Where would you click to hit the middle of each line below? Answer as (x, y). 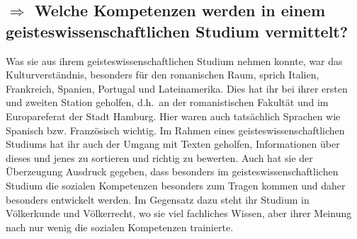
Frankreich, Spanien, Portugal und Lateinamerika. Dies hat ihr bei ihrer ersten (177, 88)
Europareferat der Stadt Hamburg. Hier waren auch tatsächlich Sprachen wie (173, 116)
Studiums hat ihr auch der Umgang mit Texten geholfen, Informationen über (173, 144)
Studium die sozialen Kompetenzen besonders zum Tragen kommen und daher (176, 185)
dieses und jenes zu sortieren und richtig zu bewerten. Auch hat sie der (159, 157)
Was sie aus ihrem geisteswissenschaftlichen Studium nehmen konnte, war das (174, 60)
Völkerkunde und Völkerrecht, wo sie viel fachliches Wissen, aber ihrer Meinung (179, 213)
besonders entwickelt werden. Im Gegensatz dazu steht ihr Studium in (158, 199)
